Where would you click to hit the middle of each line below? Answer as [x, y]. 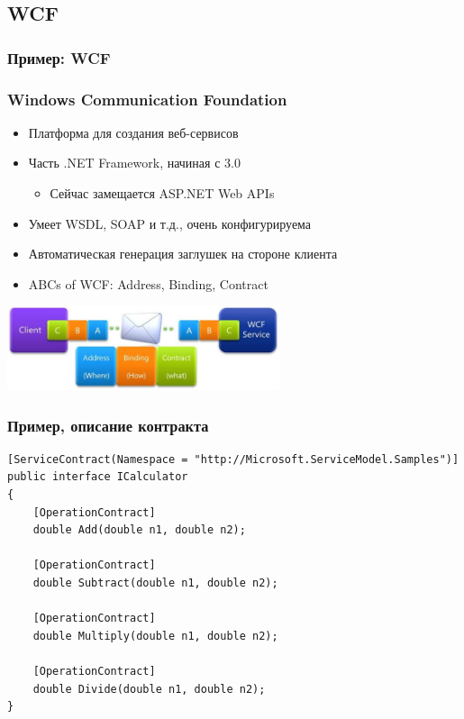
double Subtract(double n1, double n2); [155, 583]
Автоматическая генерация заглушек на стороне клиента [183, 254]
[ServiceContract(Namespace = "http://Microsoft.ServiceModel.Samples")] [233, 459]
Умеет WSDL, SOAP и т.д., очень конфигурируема [170, 223]
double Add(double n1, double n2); [139, 530]
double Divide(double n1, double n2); [149, 689]
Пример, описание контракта [108, 425]
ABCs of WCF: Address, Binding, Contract [148, 283]
